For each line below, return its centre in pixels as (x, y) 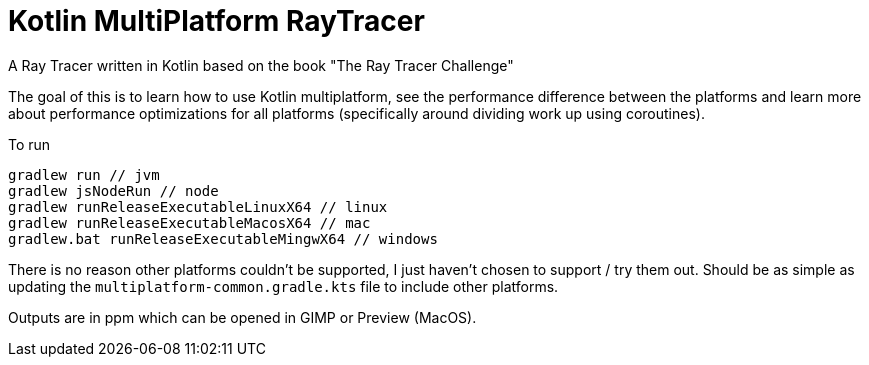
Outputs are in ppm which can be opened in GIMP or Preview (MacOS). (242, 317)
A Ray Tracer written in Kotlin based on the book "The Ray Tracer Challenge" (261, 65)
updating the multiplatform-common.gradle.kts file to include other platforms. (283, 286)
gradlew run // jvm (84, 174)
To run (29, 144)
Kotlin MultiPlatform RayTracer (216, 21)
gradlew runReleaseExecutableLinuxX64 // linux (198, 206)
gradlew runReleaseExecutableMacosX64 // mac (189, 222)
